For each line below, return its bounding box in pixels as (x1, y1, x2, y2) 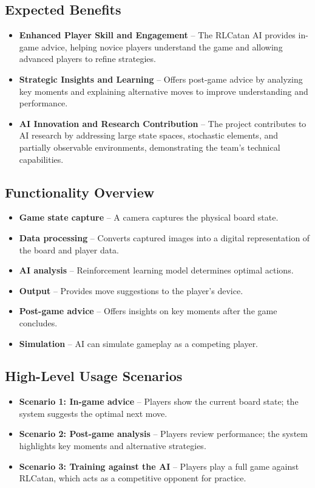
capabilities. (19, 153, 64, 165)
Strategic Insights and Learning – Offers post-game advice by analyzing (19, 72, 303, 85)
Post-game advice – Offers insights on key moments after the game (19, 304, 277, 317)
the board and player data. (19, 243, 120, 256)
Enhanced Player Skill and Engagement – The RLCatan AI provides (19, 29, 296, 41)
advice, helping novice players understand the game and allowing (41, 40, 283, 53)
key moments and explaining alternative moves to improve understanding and (19, 84, 308, 97)
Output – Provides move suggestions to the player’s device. (19, 284, 243, 297)
